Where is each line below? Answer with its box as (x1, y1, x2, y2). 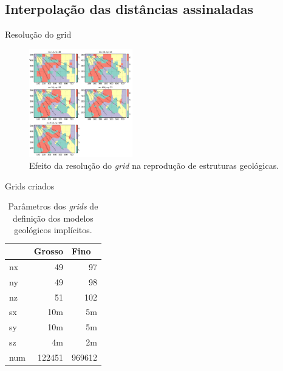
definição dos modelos (13, 211, 94, 224)
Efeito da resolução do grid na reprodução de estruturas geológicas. (29, 159, 279, 172)
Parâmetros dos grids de (8, 200, 98, 213)
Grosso (33, 245, 63, 257)
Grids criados (5, 179, 55, 192)
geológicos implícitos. (14, 223, 92, 236)
